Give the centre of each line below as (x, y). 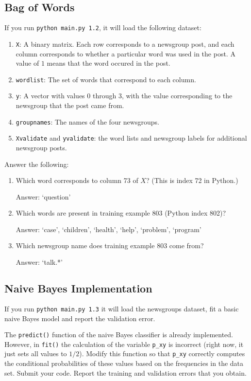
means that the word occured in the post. (109, 63)
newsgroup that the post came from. (70, 105)
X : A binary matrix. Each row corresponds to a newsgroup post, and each (125, 44)
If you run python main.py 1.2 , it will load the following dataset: (103, 27)
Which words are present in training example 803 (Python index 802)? (121, 213)
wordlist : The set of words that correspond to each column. (106, 79)
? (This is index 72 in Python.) (192, 180)
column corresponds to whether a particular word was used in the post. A (125, 53)
